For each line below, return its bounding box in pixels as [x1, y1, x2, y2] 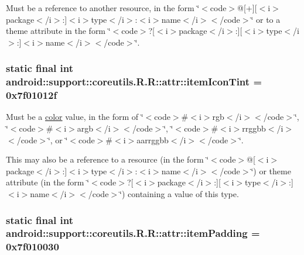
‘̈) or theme [251, 164, 291, 177]
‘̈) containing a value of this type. [119, 188, 239, 199]
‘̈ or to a [251, 13, 281, 25]
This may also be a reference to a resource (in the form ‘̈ [6, 153, 209, 166]
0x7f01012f [6, 88, 57, 102]
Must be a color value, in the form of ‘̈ [6, 111, 144, 123]
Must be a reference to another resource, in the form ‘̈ [6, 2, 200, 13]
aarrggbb [136, 133, 169, 146]
